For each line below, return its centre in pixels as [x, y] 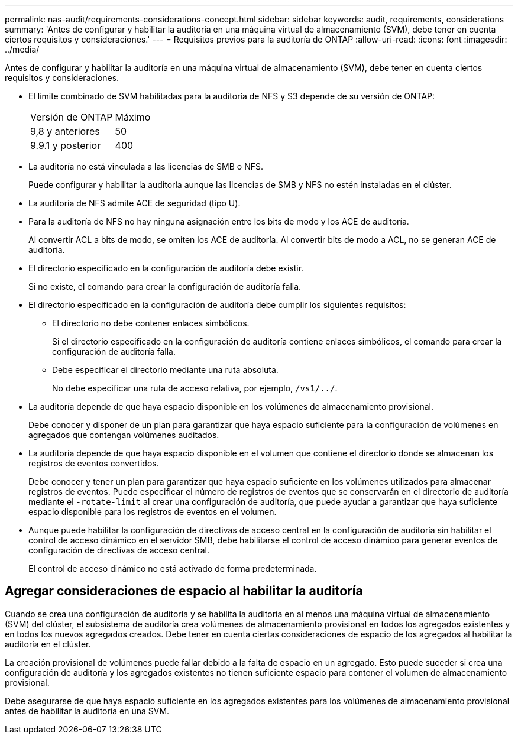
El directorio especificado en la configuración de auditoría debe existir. [166, 268]
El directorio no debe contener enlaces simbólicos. [151, 323]
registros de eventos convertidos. [94, 463]
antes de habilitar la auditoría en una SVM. [87, 711]
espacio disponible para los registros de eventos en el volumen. [153, 512]
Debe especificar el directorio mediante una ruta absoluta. [165, 370]
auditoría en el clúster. [48, 644]
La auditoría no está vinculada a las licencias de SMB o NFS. [146, 166]
